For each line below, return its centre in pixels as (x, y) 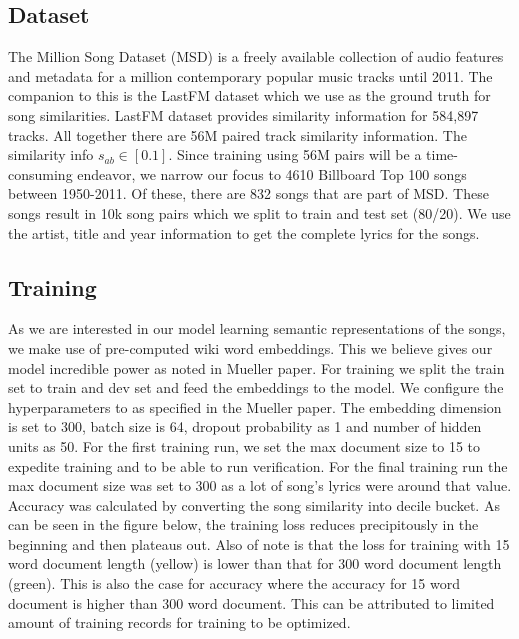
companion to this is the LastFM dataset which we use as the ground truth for (249, 95)
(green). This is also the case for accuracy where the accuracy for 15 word (234, 583)
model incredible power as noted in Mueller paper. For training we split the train (256, 367)
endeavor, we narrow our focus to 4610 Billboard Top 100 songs (272, 173)
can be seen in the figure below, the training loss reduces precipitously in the (243, 524)
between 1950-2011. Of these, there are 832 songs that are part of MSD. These (248, 193)
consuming (40, 173)
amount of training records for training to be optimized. (179, 622)
